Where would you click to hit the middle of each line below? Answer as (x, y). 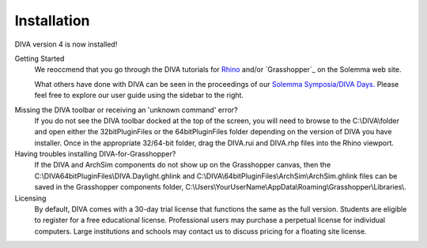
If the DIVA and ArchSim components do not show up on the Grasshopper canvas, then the (183, 165)
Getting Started (40, 58)
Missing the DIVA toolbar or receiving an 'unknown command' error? (126, 110)
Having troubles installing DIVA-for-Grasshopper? (95, 154)
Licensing (30, 198)
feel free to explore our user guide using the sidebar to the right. (139, 96)
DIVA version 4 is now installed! (66, 44)
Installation (52, 21)
